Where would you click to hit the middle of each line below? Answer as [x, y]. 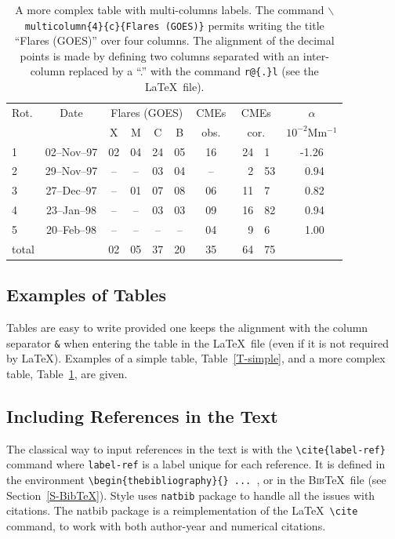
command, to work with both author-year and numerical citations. [166, 526]
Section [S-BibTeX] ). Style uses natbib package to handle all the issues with [191, 495]
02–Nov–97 [71, 151]
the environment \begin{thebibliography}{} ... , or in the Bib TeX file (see [196, 480]
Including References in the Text [142, 415]
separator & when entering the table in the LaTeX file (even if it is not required [197, 342]
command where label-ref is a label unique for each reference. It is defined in [196, 464]
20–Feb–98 [72, 229]
